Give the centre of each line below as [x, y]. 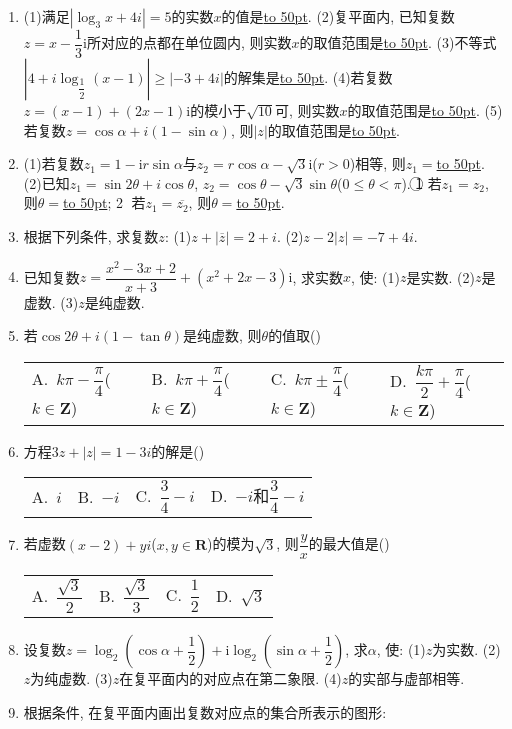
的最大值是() [349, 543]
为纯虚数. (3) [71, 678]
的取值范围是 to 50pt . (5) [425, 110]
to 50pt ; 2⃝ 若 [104, 202]
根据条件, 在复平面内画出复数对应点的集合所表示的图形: [205, 711]
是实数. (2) [440, 276]
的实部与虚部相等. [406, 678]
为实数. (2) [466, 649]
